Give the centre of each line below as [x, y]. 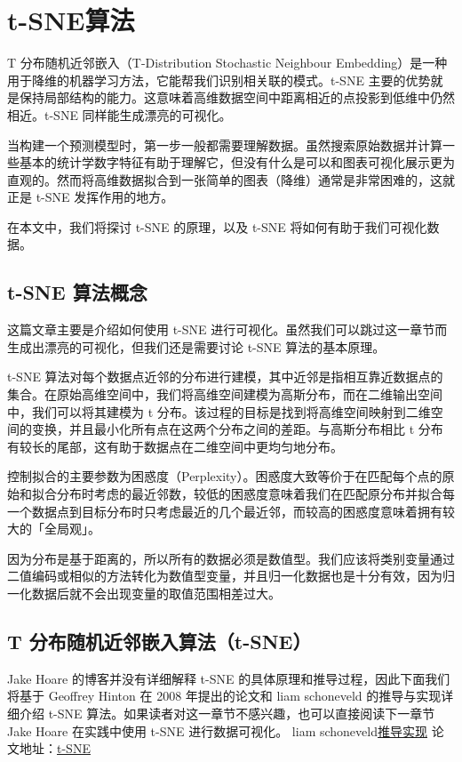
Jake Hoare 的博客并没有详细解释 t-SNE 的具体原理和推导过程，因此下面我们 [229, 678]
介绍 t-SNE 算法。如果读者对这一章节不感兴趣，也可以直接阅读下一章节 [227, 713]
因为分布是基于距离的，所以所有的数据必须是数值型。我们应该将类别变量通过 [231, 558]
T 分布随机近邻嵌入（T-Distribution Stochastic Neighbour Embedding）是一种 [227, 63]
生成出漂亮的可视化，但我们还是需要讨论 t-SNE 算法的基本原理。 [196, 346]
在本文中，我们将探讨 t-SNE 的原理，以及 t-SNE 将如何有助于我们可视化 [217, 226]
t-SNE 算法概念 [77, 292]
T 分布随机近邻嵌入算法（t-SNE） [159, 641]
